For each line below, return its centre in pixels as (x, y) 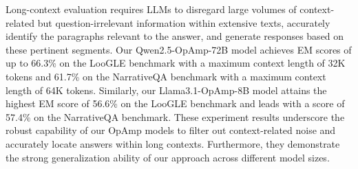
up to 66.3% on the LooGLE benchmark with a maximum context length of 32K (176, 63)
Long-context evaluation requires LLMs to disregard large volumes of (151, 9)
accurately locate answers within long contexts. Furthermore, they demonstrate (173, 143)
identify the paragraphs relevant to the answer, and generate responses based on (175, 36)
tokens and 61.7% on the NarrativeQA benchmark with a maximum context (166, 76)
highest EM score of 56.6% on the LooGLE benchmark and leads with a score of (175, 103)
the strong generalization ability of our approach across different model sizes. (168, 157)
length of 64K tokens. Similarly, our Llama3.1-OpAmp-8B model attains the (166, 90)
